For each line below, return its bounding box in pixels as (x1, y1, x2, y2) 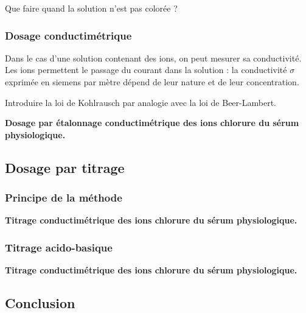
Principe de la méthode (5, 190, 122, 205)
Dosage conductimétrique (5, 27, 132, 43)
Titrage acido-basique (5, 239, 113, 255)
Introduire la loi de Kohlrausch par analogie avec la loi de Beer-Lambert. (5, 96, 276, 108)
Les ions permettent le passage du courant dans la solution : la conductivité (5, 63, 287, 76)
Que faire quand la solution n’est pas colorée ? (5, 2, 178, 14)
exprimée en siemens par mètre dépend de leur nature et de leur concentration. (5, 76, 299, 88)
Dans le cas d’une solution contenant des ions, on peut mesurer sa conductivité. (5, 51, 302, 64)
